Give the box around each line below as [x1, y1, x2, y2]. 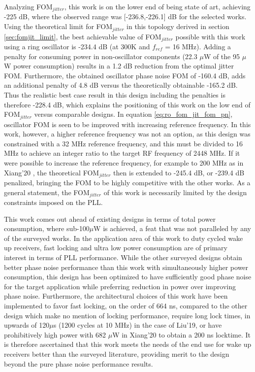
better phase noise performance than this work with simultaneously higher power [4, 262, 249, 272]
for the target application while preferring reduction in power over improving [4, 281, 236, 291]
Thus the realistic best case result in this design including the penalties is [4, 89, 225, 100]
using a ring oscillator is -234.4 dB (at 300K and [4, 41, 150, 51]
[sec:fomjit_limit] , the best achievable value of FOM [4, 31, 161, 41]
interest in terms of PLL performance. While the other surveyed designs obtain [4, 252, 242, 262]
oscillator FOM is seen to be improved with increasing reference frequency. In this [4, 119, 251, 129]
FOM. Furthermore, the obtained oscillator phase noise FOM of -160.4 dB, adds [4, 70, 246, 80]
